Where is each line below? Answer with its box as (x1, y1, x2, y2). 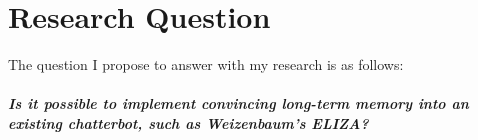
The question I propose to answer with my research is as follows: (8, 54, 404, 75)
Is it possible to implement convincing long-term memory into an (8, 93, 469, 114)
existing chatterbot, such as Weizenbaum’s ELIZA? (8, 112, 369, 133)
